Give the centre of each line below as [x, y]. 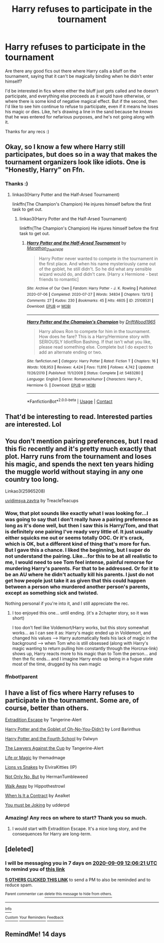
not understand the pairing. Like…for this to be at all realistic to [81, 556]
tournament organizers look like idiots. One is [75, 162]
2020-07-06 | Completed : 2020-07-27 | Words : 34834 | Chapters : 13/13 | [90, 295]
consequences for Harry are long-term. [52, 834]
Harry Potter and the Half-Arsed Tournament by [77, 243]
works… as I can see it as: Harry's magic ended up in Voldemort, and [82, 633]
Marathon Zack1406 [45, 248]
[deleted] [20, 849]
